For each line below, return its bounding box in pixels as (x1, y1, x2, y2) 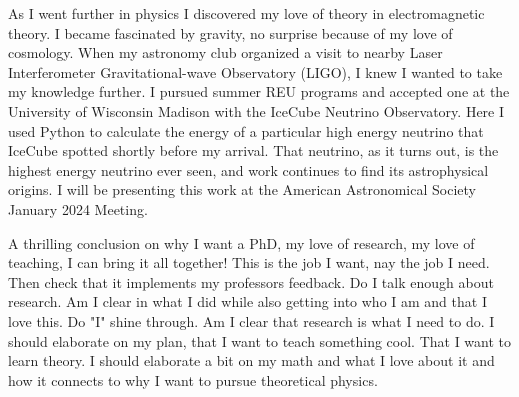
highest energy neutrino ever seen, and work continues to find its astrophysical (8, 159, 489, 180)
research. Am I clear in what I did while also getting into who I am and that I (8, 291, 487, 312)
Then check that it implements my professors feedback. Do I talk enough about (8, 271, 494, 292)
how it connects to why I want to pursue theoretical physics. (8, 369, 378, 390)
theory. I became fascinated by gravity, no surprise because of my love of (8, 22, 453, 43)
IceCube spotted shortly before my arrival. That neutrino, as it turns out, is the (8, 140, 499, 161)
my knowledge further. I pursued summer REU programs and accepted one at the (8, 81, 510, 102)
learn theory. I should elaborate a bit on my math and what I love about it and (8, 350, 495, 371)
